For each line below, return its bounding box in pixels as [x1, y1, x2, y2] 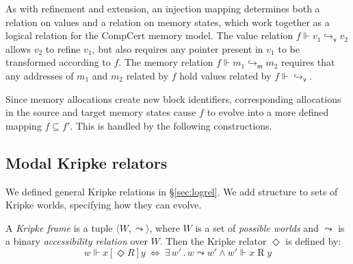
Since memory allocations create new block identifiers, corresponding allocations [5, 91, 341, 106]
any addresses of [5, 68, 74, 82]
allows [5, 41, 31, 56]
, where [149, 220, 180, 235]
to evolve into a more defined [207, 105, 329, 119]
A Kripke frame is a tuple [5, 220, 113, 235]
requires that [281, 55, 335, 69]
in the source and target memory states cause [5, 105, 196, 119]
